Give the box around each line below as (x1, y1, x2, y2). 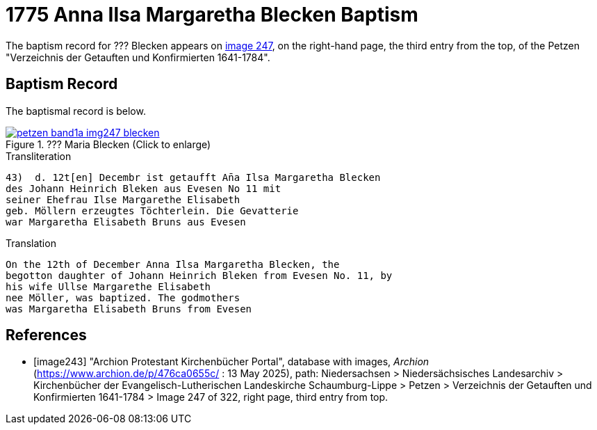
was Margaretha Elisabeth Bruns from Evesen (6, 303, 252, 314)
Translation (6, 237, 56, 249)
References (6, 326, 87, 344)
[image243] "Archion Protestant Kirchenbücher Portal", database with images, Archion (33, 356, 430, 368)
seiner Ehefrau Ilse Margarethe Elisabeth (6, 193, 240, 205)
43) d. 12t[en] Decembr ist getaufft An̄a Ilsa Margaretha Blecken (6, 171, 381, 183)
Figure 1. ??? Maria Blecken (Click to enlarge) (6, 138, 211, 150)
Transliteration (6, 150, 72, 162)
